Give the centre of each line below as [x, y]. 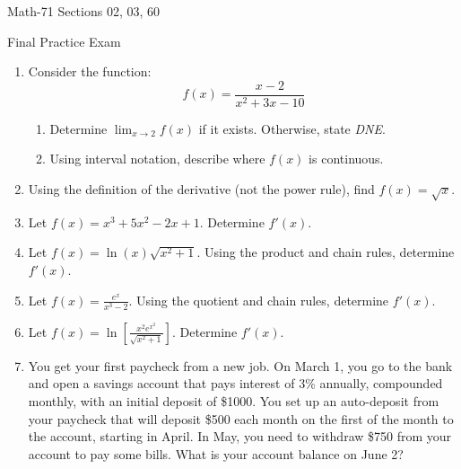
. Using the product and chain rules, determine [326, 252]
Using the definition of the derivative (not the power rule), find [201, 189]
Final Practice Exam [64, 41]
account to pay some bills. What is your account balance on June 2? [216, 453]
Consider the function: [90, 71]
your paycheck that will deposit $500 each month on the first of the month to [241, 418]
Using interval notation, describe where [157, 159]
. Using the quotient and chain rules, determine [259, 300]
